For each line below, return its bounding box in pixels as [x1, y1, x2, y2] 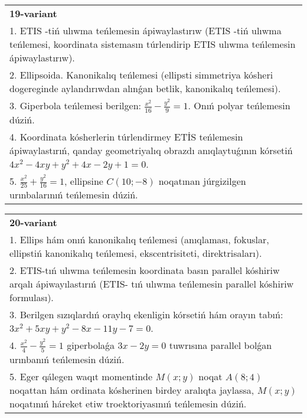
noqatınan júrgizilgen [158, 174, 246, 188]
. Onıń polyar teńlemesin [188, 99, 290, 112]
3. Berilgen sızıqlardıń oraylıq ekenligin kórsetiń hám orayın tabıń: [9, 308, 283, 322]
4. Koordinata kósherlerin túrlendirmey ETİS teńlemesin [9, 129, 243, 143]
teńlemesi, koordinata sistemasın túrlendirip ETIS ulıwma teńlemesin [9, 37, 296, 51]
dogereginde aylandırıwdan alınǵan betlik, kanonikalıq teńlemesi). [9, 81, 281, 95]
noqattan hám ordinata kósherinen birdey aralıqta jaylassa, [9, 383, 254, 397]
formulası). [9, 290, 54, 305]
